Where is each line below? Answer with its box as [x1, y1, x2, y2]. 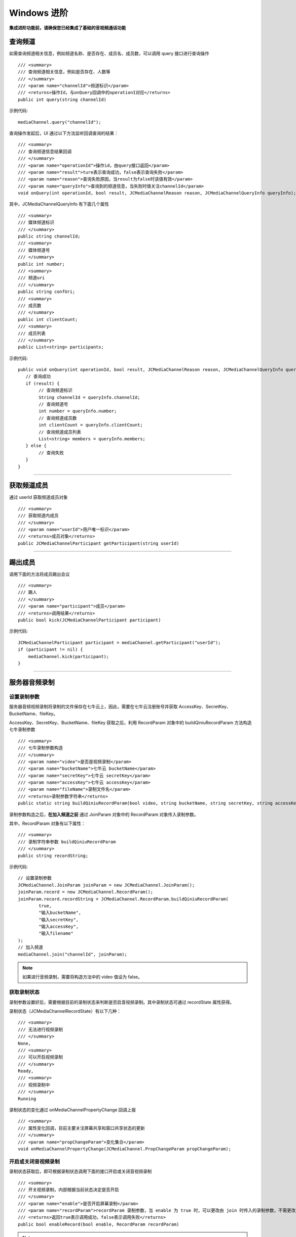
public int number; [18, 261, 65, 267]
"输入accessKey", [38, 924, 79, 930]
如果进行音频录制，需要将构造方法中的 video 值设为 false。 [22, 974, 143, 980]
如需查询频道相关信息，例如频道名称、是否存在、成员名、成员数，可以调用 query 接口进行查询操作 [9, 50, 210, 56]
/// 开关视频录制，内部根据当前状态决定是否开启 [18, 1187, 119, 1192]
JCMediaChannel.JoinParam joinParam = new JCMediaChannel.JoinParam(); [18, 882, 195, 888]
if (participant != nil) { [18, 647, 83, 653]
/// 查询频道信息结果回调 [18, 148, 72, 154]
